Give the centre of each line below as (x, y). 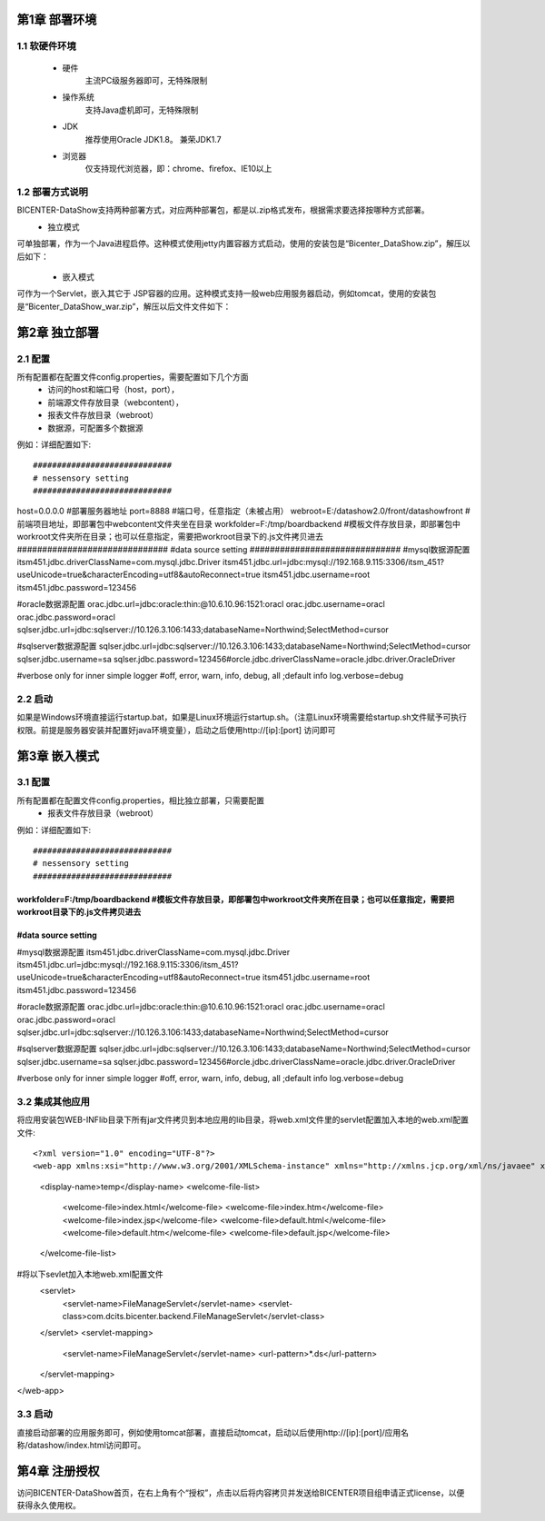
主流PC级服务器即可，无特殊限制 (146, 80)
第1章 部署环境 (57, 20)
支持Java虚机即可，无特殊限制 (142, 110)
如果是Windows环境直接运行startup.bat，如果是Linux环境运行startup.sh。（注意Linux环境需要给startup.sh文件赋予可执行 (242, 717)
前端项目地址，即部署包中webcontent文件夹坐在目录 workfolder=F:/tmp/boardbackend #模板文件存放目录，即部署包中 (238, 523)
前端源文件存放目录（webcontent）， (116, 402)
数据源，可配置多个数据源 (95, 428)
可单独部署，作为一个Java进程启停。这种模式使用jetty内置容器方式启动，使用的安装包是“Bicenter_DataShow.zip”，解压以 (243, 244)
